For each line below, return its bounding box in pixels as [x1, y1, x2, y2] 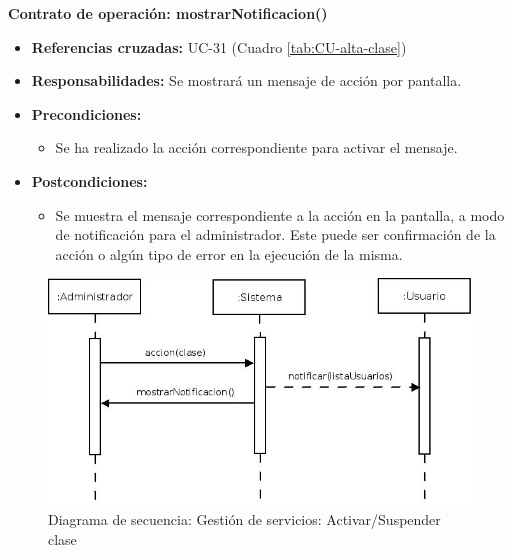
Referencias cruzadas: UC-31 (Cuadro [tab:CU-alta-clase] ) [31, 36, 407, 57]
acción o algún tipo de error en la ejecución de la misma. [55, 243, 403, 264]
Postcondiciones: [31, 170, 148, 191]
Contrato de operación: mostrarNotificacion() [8, 3, 328, 23]
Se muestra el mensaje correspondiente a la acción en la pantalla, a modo [55, 204, 505, 225]
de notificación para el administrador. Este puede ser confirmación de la [55, 224, 496, 245]
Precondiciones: [31, 103, 142, 124]
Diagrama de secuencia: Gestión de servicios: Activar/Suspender [48, 508, 441, 529]
